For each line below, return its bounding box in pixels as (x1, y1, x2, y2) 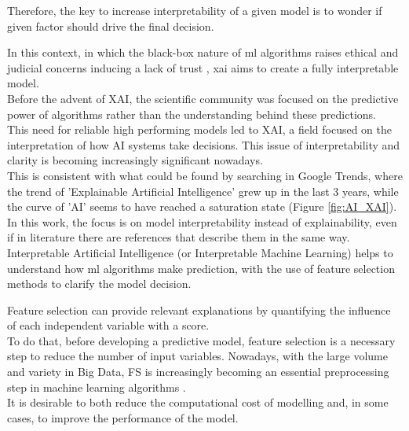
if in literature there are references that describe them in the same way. (7, 229, 350, 245)
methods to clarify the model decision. (7, 275, 192, 292)
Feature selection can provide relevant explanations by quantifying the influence (7, 301, 391, 318)
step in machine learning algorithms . (7, 378, 186, 395)
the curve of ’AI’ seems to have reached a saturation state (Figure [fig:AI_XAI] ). (7, 198, 397, 215)
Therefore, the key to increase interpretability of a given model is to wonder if (7, 2, 382, 18)
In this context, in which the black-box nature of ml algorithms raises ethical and (7, 44, 399, 61)
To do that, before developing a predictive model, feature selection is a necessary (7, 332, 396, 348)
